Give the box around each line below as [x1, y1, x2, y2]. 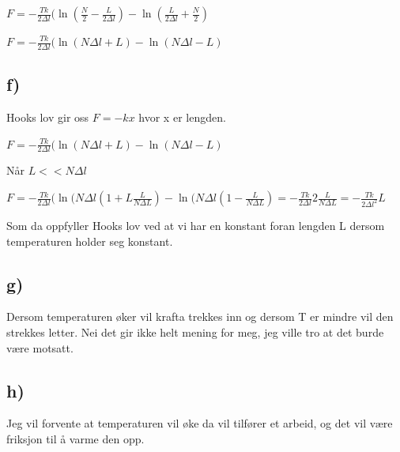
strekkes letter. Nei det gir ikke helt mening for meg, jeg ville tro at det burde [6, 324, 384, 341]
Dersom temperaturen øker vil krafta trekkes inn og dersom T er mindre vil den [6, 308, 394, 325]
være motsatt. [6, 339, 74, 356]
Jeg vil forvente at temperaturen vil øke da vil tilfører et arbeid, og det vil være [6, 415, 393, 431]
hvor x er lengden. [138, 109, 226, 126]
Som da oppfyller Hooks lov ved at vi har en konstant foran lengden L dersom [6, 217, 385, 234]
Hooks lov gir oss [6, 109, 89, 126]
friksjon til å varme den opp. [6, 431, 145, 447]
